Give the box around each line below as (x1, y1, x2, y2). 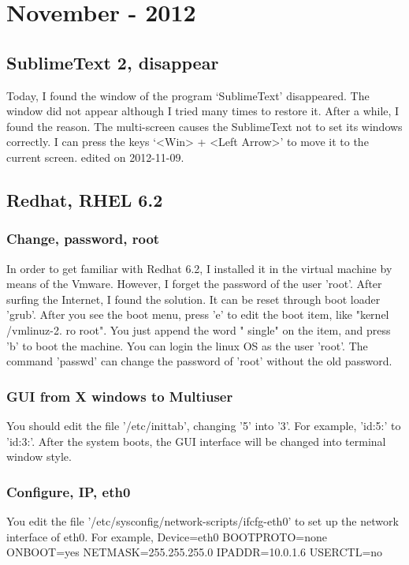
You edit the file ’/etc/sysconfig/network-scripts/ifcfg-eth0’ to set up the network (6, 512, 399, 529)
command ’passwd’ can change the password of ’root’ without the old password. (6, 353, 392, 369)
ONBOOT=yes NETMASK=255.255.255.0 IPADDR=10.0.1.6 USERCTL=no (6, 544, 383, 560)
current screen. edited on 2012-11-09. (6, 148, 184, 165)
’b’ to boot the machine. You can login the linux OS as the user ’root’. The (6, 337, 368, 354)
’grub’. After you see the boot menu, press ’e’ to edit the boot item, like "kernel (6, 306, 389, 323)
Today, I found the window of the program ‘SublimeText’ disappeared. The (6, 87, 370, 103)
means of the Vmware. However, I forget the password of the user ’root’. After (6, 275, 382, 292)
